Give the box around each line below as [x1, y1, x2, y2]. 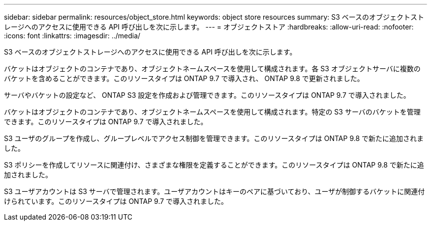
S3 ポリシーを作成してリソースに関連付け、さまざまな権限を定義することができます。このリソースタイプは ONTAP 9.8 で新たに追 [4, 161, 424, 169]
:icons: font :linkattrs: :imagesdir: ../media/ [4, 31, 141, 40]
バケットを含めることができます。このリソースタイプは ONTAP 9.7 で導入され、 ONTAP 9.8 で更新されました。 [4, 74, 364, 83]
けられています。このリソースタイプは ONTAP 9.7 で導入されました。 [4, 197, 228, 205]
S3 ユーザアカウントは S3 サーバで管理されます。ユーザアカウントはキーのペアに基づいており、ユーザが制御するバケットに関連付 [4, 187, 425, 196]
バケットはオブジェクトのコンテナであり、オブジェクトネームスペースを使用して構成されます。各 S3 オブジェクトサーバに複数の [4, 64, 421, 73]
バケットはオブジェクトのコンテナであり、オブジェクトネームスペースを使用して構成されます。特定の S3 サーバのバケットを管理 [4, 108, 421, 116]
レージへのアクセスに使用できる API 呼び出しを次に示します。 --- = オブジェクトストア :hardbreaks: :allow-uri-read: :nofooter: [4, 23, 414, 31]
